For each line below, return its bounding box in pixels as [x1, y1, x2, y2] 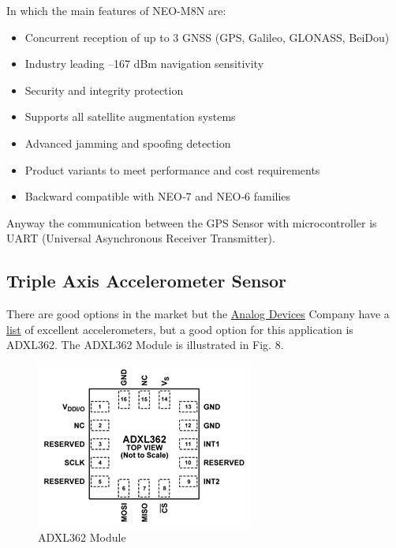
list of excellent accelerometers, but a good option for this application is [6, 321, 353, 337]
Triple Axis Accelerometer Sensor [6, 268, 286, 293]
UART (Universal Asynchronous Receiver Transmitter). [6, 230, 275, 246]
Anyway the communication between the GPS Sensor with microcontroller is [6, 214, 377, 231]
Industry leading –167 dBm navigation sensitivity [24, 55, 264, 72]
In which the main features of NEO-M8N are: [6, 2, 226, 18]
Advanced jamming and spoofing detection [24, 134, 231, 151]
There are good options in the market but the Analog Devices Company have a [6, 306, 390, 322]
